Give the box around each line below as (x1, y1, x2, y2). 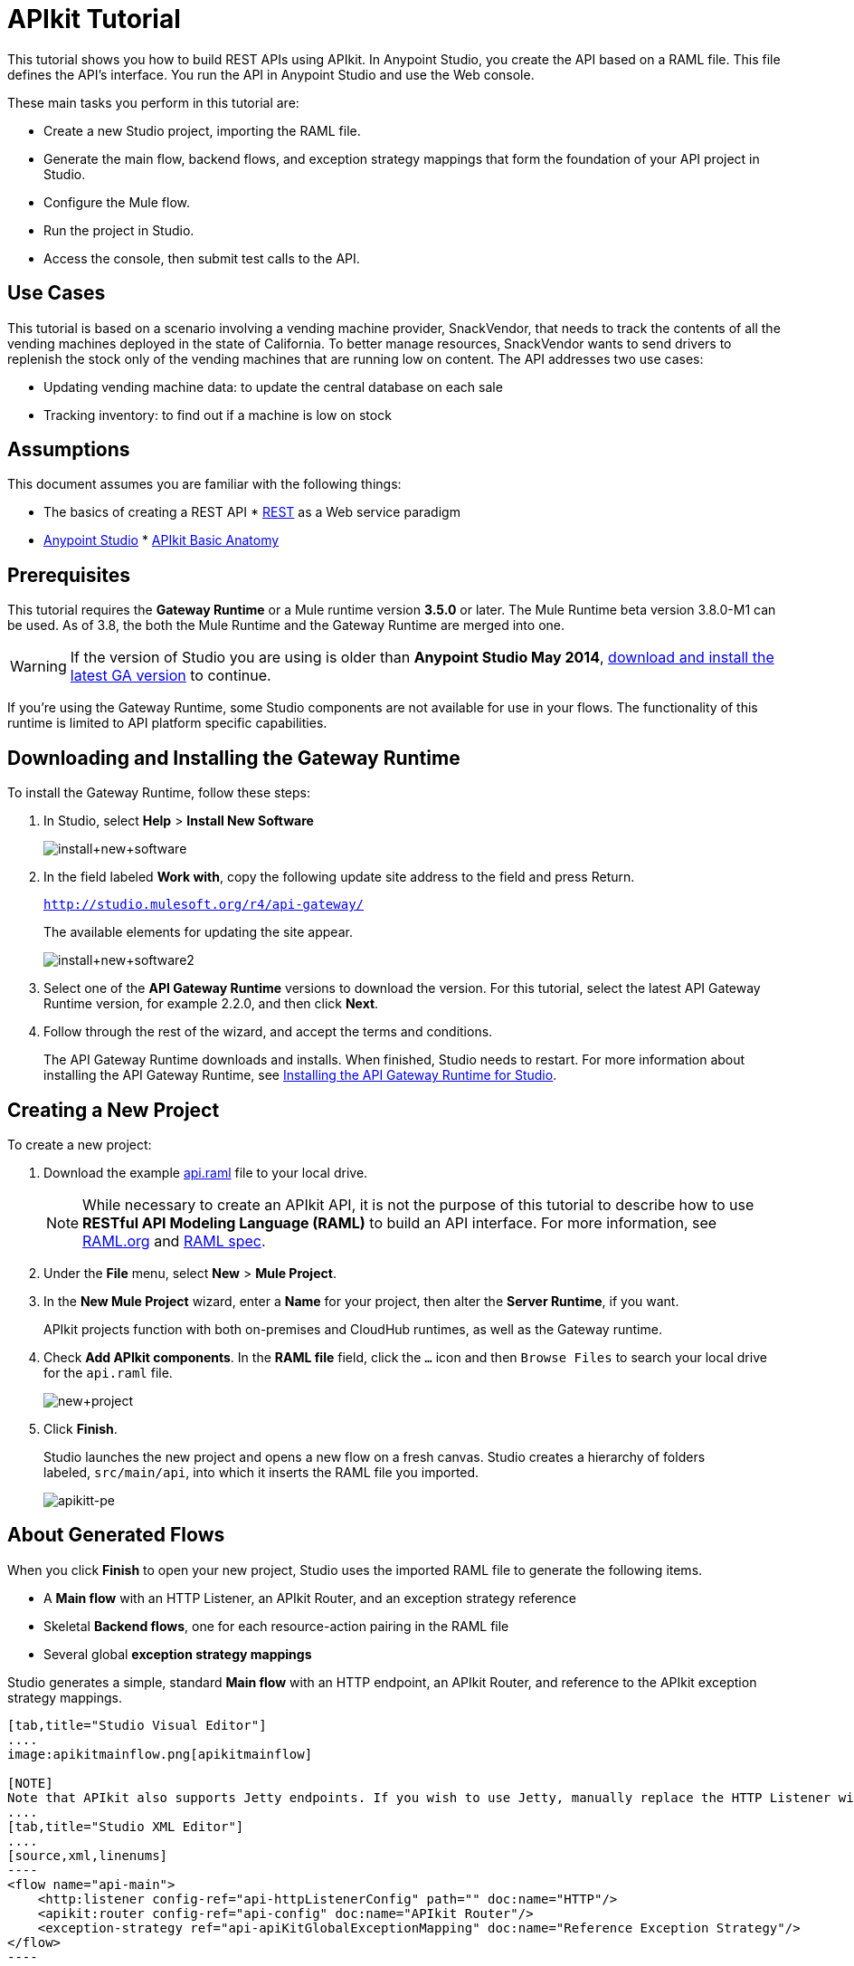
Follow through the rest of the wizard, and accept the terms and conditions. (43, 1024, 493, 1040)
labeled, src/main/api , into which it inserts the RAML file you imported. (43, 1464, 479, 1480)
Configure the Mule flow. (43, 194, 191, 210)
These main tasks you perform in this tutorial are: (7, 94, 299, 110)
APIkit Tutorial (7, 4, 181, 34)
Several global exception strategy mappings (43, 1646, 312, 1662)
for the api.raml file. (43, 1364, 173, 1380)
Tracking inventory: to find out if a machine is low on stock (43, 406, 392, 423)
